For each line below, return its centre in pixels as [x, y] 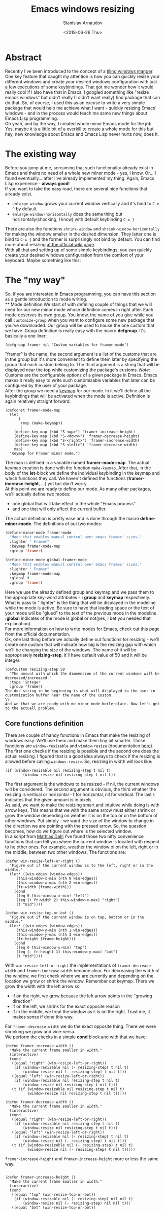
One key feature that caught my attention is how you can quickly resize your [82, 76]
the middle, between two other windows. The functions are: [66, 852]
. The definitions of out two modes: [67, 524]
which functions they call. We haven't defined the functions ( [67, 478]
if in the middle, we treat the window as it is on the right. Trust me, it [81, 1012]
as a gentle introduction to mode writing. [46, 299]
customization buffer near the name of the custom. [59, 695]
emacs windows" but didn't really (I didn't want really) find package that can [82, 97]
